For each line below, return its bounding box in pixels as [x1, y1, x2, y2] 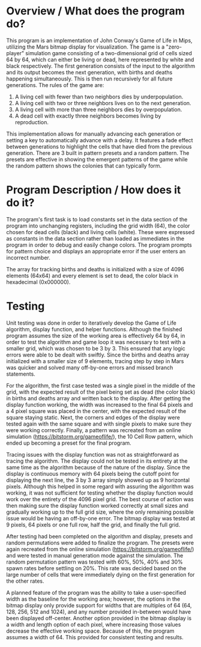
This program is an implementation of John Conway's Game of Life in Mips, [6, 37, 193, 44]
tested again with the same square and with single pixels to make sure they [6, 420, 192, 427]
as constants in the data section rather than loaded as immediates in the [6, 235, 185, 242]
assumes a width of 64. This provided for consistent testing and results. [6, 633, 184, 640]
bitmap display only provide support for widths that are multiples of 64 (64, [6, 601, 192, 609]
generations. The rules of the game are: [6, 81, 104, 88]
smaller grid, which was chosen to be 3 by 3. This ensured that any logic [6, 345, 186, 352]
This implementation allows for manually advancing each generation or [6, 130, 182, 137]
